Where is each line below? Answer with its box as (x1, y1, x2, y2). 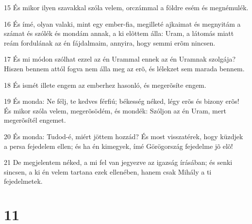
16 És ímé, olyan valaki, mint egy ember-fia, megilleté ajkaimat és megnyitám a (4, 18, 241, 29)
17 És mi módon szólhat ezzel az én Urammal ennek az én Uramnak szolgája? (4, 54, 236, 64)
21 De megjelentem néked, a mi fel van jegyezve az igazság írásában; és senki (4, 157, 233, 167)
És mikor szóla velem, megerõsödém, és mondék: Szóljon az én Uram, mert (4, 105, 226, 115)
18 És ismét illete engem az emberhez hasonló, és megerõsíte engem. (4, 80, 206, 90)
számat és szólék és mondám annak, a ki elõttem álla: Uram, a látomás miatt (4, 28, 234, 38)
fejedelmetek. (4, 176, 43, 186)
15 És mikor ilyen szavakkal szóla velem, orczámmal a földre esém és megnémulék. (4, 2, 249, 12)
